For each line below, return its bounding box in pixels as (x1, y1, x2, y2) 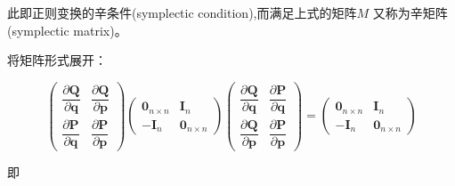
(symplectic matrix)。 (7, 20, 127, 39)
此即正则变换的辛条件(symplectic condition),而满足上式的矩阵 (7, 4, 357, 21)
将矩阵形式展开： (7, 51, 107, 69)
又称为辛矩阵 (372, 4, 448, 21)
